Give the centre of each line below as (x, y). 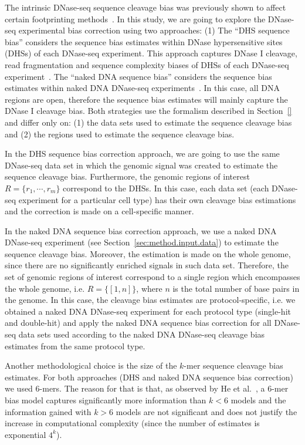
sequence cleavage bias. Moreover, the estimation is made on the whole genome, (148, 253)
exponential (26, 434)
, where (149, 288)
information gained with (48, 411)
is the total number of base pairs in (236, 288)
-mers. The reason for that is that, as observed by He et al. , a (152, 388)
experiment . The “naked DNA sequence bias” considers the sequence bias (138, 76)
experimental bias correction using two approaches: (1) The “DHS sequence (154, 30)
